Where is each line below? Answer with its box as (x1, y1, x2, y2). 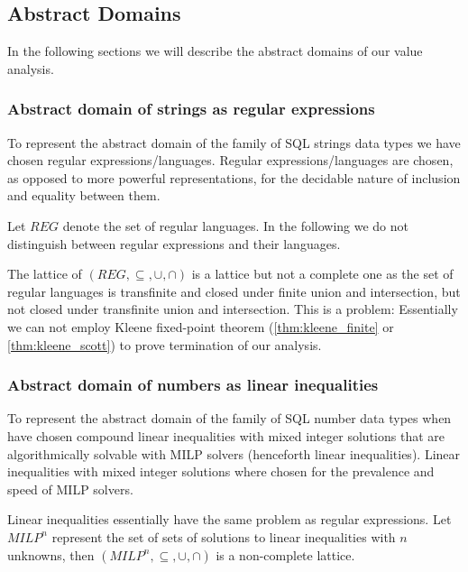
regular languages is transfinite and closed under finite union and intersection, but (7, 281, 461, 300)
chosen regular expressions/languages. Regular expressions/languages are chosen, (7, 151, 454, 170)
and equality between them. (7, 186, 161, 205)
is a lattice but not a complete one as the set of (191, 264, 454, 283)
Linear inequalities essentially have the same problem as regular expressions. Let (7, 510, 452, 529)
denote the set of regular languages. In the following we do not (62, 216, 409, 235)
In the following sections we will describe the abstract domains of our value (7, 42, 423, 60)
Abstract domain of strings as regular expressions (7, 97, 375, 120)
